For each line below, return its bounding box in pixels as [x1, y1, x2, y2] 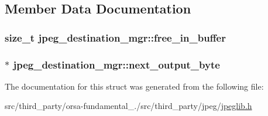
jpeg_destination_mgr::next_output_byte [13, 57, 220, 71]
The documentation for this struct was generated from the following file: [5, 80, 264, 92]
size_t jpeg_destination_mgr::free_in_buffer [5, 30, 226, 45]
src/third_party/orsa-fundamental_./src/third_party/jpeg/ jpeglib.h [5, 100, 252, 112]
